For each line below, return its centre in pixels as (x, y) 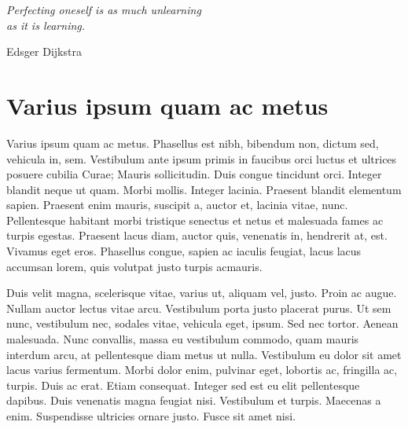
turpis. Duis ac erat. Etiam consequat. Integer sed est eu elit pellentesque (183, 385)
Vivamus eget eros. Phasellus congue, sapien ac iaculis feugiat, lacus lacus (184, 251)
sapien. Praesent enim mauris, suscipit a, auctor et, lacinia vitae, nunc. (177, 205)
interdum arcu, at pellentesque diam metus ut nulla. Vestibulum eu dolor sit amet (204, 354)
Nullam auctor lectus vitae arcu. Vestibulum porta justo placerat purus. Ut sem (199, 308)
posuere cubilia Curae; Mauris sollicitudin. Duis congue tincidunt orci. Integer (194, 174)
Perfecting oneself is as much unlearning (104, 9)
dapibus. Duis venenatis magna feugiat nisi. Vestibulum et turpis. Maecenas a (194, 400)
